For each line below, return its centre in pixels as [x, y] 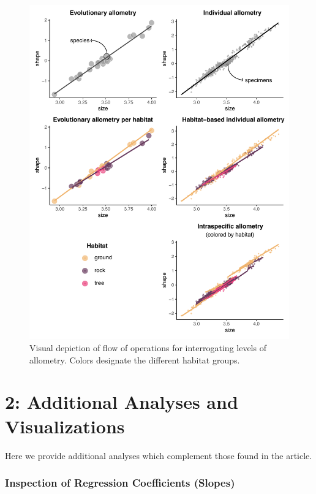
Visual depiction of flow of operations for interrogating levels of [148, 348]
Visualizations [65, 426]
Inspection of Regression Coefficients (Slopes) [120, 483]
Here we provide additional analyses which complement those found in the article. [159, 455]
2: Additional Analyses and [122, 402]
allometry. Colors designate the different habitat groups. [135, 359]
